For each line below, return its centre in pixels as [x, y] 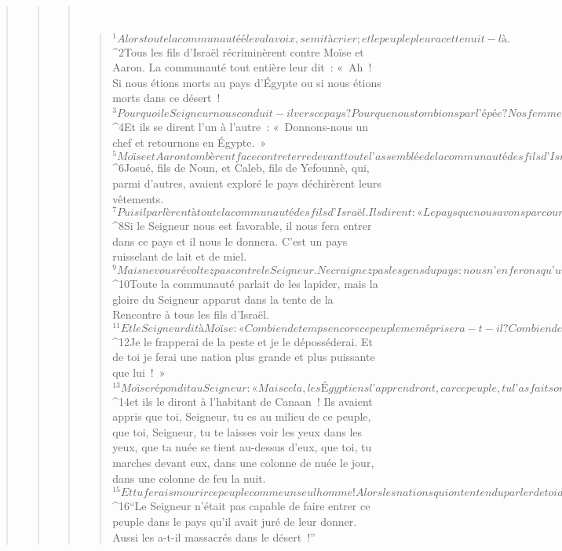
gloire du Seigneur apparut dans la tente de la [223, 299]
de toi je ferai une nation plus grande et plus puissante [244, 357]
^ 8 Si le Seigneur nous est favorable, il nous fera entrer [242, 226]
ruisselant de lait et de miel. [180, 256]
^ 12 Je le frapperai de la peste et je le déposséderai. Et [243, 341]
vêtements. [138, 198]
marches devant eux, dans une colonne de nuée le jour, [243, 463]
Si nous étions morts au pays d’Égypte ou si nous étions [247, 82]
